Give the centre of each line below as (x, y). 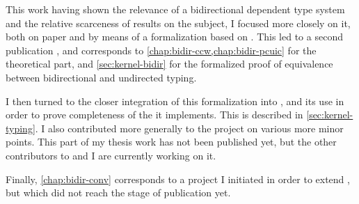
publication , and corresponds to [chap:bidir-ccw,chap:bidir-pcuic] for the (161, 50)
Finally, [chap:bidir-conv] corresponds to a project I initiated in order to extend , (178, 179)
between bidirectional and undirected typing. (101, 77)
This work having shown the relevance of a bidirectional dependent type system (175, 9)
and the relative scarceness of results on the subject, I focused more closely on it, (178, 23)
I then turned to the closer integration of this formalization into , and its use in (175, 101)
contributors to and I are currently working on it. (111, 155)
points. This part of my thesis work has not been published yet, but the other (171, 142)
